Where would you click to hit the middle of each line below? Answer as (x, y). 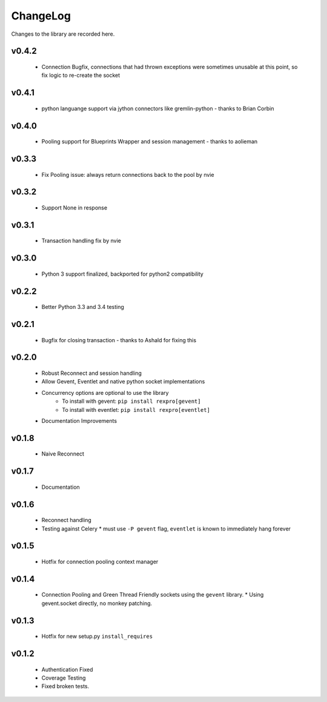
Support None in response (74, 207)
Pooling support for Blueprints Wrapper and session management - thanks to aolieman (150, 142)
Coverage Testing (64, 678)
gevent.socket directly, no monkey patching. (97, 603)
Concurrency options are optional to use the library (105, 392)
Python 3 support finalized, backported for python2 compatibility (123, 274)
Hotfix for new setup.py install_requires (97, 637)
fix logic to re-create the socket (81, 75)
